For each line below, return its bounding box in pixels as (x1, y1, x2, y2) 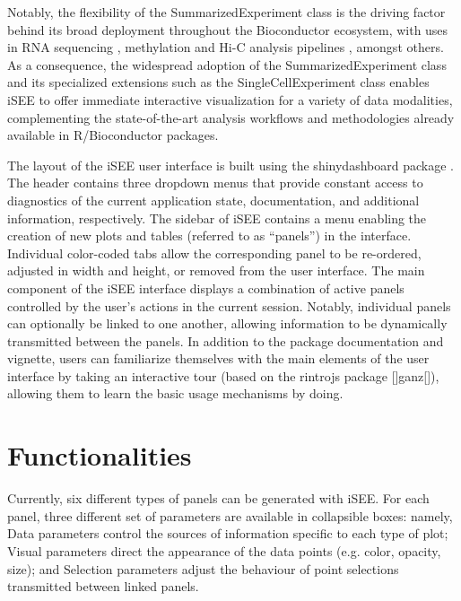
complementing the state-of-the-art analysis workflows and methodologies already (7, 108, 455, 126)
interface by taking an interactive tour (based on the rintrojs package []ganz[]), (7, 366, 439, 385)
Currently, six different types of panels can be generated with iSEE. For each (7, 489, 430, 508)
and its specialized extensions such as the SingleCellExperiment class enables (7, 73, 430, 91)
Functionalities (7, 437, 192, 474)
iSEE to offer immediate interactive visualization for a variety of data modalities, (7, 90, 453, 109)
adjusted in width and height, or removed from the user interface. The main (7, 261, 425, 280)
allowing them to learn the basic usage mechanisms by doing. (7, 384, 344, 403)
